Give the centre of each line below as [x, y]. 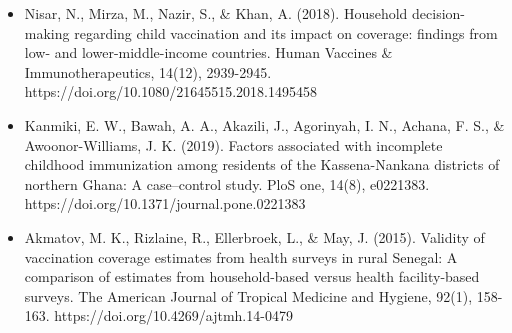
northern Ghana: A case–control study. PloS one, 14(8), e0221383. [227, 183]
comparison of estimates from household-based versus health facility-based [252, 276]
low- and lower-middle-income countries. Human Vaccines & [208, 52]
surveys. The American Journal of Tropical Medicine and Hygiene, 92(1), [248, 295]
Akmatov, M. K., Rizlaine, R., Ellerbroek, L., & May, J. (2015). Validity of [254, 236]
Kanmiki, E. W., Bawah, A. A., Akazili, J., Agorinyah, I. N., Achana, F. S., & [264, 124]
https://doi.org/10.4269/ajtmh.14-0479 [173, 315]
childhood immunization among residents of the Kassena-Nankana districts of [262, 164]
